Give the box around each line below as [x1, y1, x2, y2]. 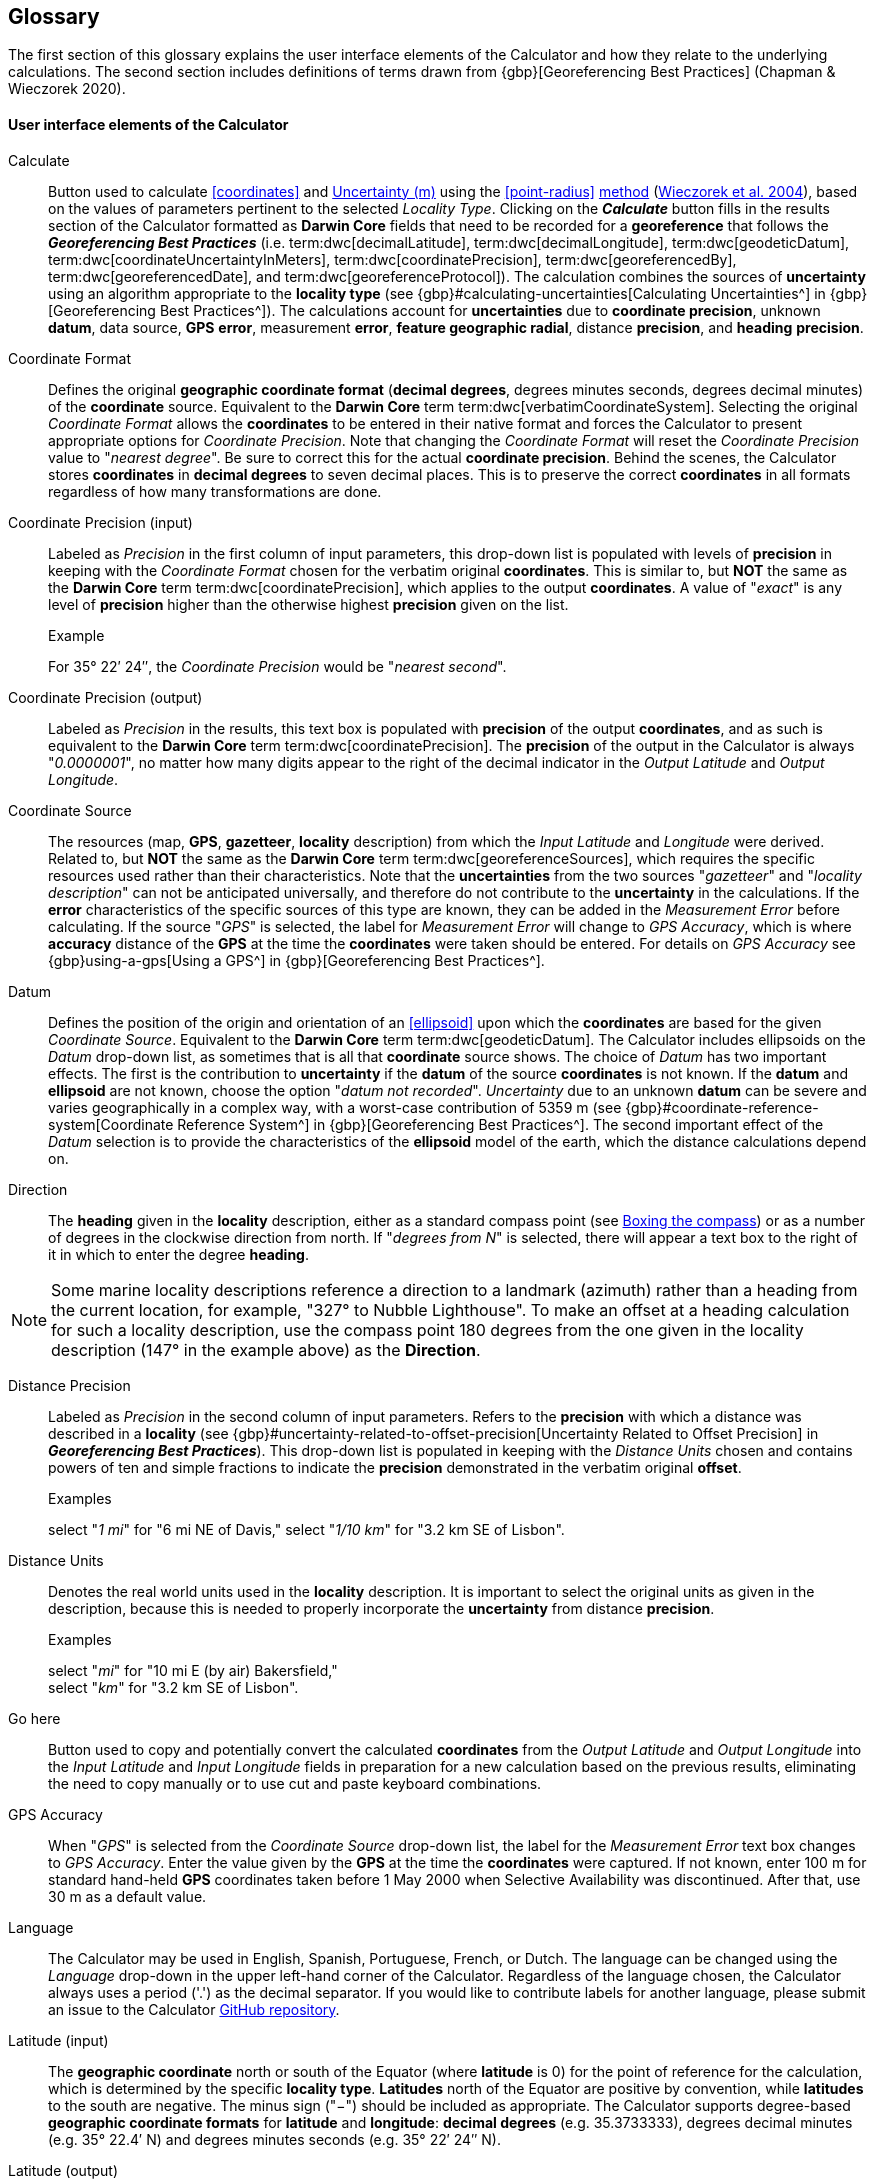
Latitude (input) [8, 2031, 109, 2049]
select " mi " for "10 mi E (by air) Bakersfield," [48, 1661, 338, 1679]
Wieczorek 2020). [8, 80, 126, 98]
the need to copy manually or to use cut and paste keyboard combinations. [48, 1774, 542, 1792]
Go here [8, 1709, 61, 1727]
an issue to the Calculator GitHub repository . [48, 2000, 340, 2018]
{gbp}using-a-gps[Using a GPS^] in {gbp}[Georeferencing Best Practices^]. [48, 951, 545, 969]
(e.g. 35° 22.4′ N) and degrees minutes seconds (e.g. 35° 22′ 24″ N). [48, 2130, 501, 2148]
